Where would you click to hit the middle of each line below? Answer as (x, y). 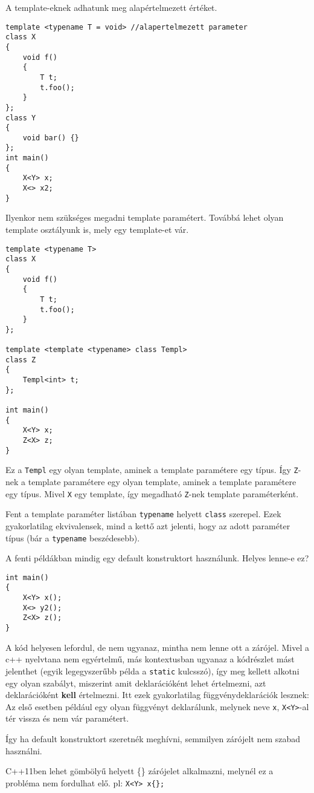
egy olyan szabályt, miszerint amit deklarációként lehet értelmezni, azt (136, 683)
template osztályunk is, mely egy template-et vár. (97, 229)
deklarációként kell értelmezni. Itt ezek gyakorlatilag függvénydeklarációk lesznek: (157, 695)
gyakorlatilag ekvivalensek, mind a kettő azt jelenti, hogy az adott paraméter (148, 525)
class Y (21, 118)
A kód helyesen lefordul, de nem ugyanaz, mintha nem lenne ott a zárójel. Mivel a (157, 647)
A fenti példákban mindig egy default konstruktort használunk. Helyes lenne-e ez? (157, 558)
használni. (24, 750)
